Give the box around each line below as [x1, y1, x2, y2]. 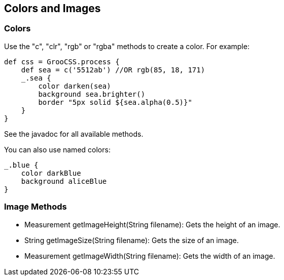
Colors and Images [4, 2, 101, 15]
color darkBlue [21, 169, 81, 177]
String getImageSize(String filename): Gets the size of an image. [24, 235, 239, 245]
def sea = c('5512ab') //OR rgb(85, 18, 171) [21, 65, 205, 74]
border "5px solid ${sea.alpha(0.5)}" [38, 98, 192, 106]
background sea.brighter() [38, 90, 146, 98]
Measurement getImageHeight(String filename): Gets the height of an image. [24, 220, 280, 229]
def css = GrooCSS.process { [4, 57, 120, 66]
